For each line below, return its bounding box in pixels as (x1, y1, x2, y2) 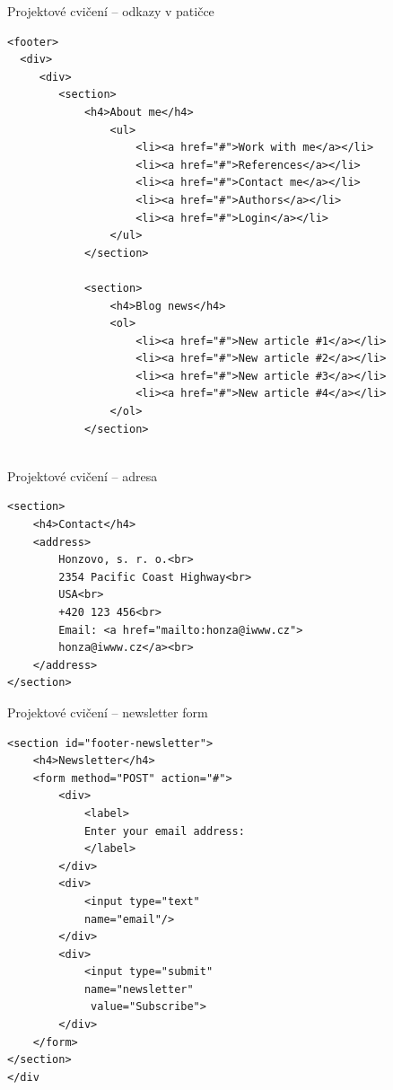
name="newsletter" (83, 982, 194, 996)
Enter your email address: (83, 824, 245, 838)
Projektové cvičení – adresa (7, 466, 158, 485)
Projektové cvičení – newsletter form (7, 702, 208, 721)
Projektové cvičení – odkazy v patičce (7, 2, 214, 20)
